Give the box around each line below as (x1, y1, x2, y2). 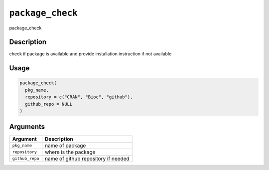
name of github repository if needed (45, 155, 130, 162)
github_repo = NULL (25, 101, 73, 107)
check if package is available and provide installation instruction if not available (9, 51, 172, 57)
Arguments (9, 123, 45, 131)
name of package (45, 142, 86, 149)
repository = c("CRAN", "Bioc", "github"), (25, 94, 133, 100)
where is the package (45, 149, 96, 156)
